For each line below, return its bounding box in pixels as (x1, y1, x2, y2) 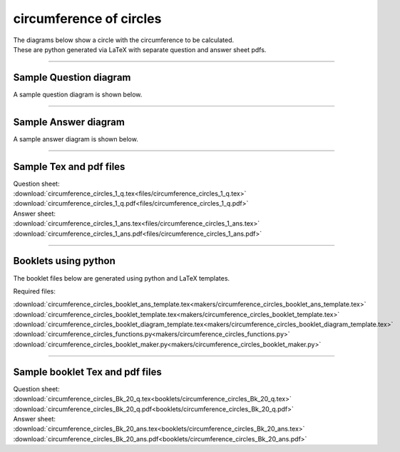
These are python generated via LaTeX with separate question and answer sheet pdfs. (13, 45, 267, 54)
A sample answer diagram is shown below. (13, 134, 138, 143)
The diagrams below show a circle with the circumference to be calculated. (13, 36, 235, 44)
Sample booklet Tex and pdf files (13, 366, 162, 378)
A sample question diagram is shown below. (13, 90, 143, 99)
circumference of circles (13, 11, 162, 26)
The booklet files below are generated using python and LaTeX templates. (13, 273, 230, 282)
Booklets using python (13, 255, 116, 267)
